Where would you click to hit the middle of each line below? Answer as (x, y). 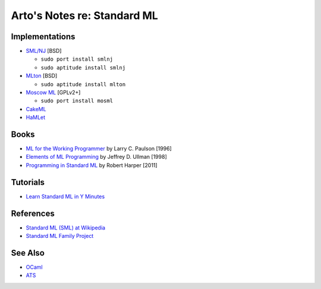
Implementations (43, 37)
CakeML (36, 109)
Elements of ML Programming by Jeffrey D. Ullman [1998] (96, 157)
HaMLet (36, 117)
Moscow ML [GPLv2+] (53, 93)
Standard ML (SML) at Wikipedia (66, 227)
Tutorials (28, 182)
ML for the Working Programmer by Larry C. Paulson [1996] (99, 149)
